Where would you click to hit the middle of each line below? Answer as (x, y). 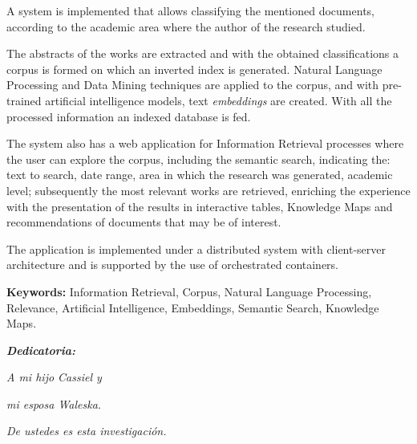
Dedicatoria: (41, 350)
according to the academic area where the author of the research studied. (186, 26)
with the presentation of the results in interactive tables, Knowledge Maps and (200, 206)
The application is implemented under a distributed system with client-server (196, 248)
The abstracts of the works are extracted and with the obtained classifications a (203, 53)
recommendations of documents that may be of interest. (144, 222)
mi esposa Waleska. (54, 403)
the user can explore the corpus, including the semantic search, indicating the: (198, 159)
